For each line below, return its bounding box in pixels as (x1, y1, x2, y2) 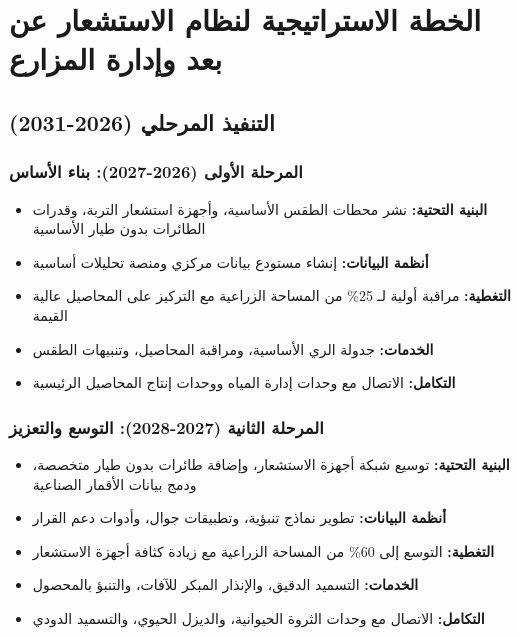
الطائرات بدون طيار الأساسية (32, 218, 206, 239)
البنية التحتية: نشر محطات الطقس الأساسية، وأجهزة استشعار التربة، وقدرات (32, 198, 488, 219)
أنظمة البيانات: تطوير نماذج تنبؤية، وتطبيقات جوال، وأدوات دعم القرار (32, 507, 447, 528)
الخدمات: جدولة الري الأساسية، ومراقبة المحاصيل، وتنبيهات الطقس (32, 338, 434, 359)
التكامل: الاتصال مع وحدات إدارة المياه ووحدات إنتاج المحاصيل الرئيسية (32, 372, 456, 393)
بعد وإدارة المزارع (9, 38, 223, 79)
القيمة (32, 304, 68, 325)
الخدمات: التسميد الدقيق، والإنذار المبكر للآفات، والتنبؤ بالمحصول (32, 574, 419, 595)
